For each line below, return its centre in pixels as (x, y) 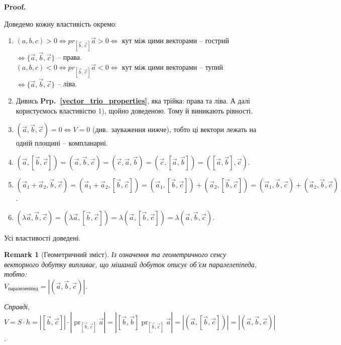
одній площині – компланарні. (62, 143)
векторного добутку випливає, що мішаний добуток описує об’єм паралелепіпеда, (131, 264)
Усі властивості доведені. (42, 237)
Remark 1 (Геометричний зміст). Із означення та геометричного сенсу (115, 254)
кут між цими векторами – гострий (176, 40)
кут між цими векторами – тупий (173, 67)
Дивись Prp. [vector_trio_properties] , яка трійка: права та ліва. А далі (133, 101)
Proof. (15, 7)
